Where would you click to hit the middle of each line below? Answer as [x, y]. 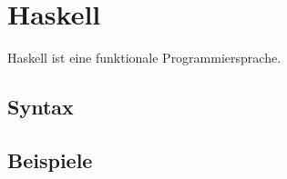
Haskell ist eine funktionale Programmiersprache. [144, 58]
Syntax [41, 107]
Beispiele [50, 159]
